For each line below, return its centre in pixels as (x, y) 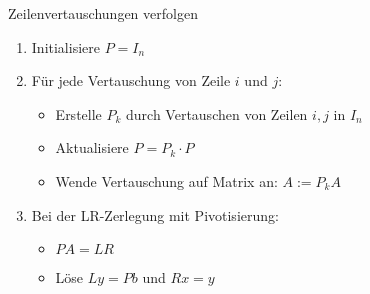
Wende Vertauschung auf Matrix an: (166, 180)
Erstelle (78, 113)
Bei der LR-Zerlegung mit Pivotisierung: (155, 214)
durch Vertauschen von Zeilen (217, 113)
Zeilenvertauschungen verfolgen (103, 13)
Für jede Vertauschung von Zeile (131, 80)
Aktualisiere (92, 147)
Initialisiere (65, 46)
